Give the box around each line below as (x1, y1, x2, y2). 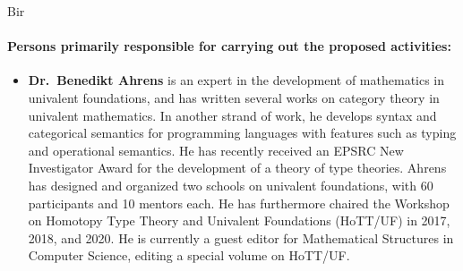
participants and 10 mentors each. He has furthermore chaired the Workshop (28, 193, 450, 212)
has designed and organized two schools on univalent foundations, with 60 (28, 175, 433, 194)
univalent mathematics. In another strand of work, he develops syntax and (28, 106, 437, 124)
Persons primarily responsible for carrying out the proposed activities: (7, 37, 451, 55)
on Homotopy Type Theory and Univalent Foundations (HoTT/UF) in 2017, (28, 211, 450, 230)
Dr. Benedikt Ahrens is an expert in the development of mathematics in (28, 71, 445, 89)
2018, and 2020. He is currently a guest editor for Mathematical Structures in (28, 228, 454, 247)
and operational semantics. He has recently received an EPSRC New (28, 140, 404, 159)
